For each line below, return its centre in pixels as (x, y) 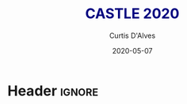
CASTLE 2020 (132, 14)
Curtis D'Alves (132, 35)
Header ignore (53, 91)
